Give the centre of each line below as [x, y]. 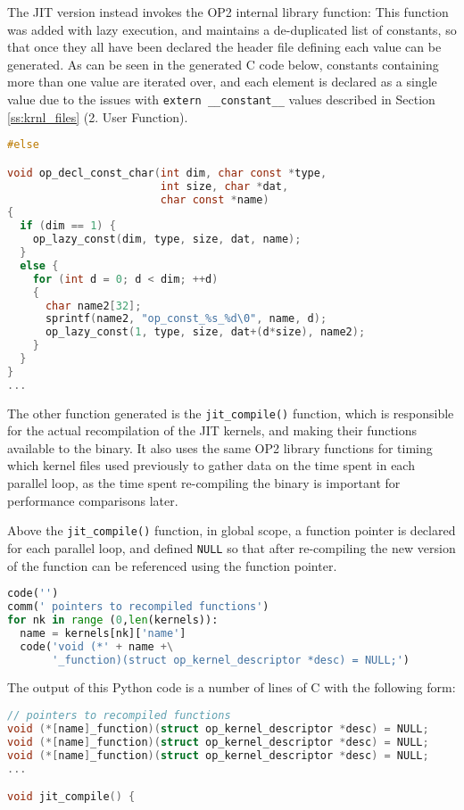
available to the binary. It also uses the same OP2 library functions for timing [220, 447]
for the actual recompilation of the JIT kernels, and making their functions [212, 430]
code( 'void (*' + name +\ [97, 646]
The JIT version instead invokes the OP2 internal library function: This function [228, 12]
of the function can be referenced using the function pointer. [172, 565]
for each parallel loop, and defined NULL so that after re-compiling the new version [232, 547]
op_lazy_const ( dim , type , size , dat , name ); [167, 240]
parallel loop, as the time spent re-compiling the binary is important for [204, 483]
